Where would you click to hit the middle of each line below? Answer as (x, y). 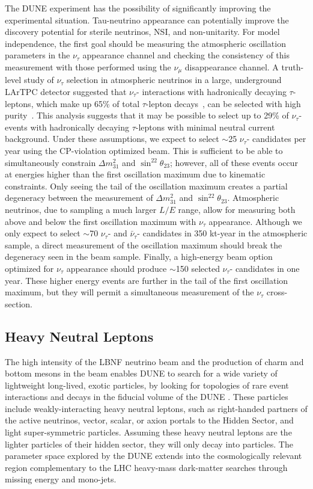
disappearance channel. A (232, 66)
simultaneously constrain (50, 162)
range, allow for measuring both (237, 209)
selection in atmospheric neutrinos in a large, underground (174, 80)
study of (39, 80)
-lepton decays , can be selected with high (223, 103)
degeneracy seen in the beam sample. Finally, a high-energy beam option (139, 257)
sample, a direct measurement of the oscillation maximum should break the (144, 244)
